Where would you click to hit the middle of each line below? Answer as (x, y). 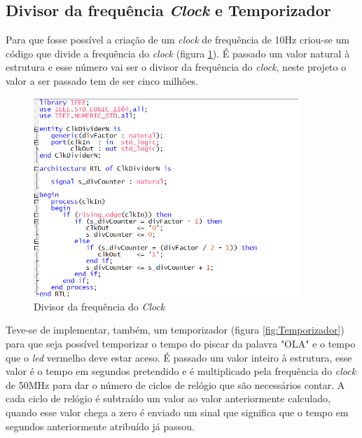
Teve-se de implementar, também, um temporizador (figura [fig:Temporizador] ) (175, 330)
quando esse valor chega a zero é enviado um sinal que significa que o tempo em (177, 412)
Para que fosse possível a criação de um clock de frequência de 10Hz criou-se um (177, 40)
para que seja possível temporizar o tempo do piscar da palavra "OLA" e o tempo (181, 343)
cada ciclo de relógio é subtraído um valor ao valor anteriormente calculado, (168, 398)
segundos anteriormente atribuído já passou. (100, 426)
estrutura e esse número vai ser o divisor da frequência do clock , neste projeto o (176, 67)
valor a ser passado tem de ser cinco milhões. (102, 80)
